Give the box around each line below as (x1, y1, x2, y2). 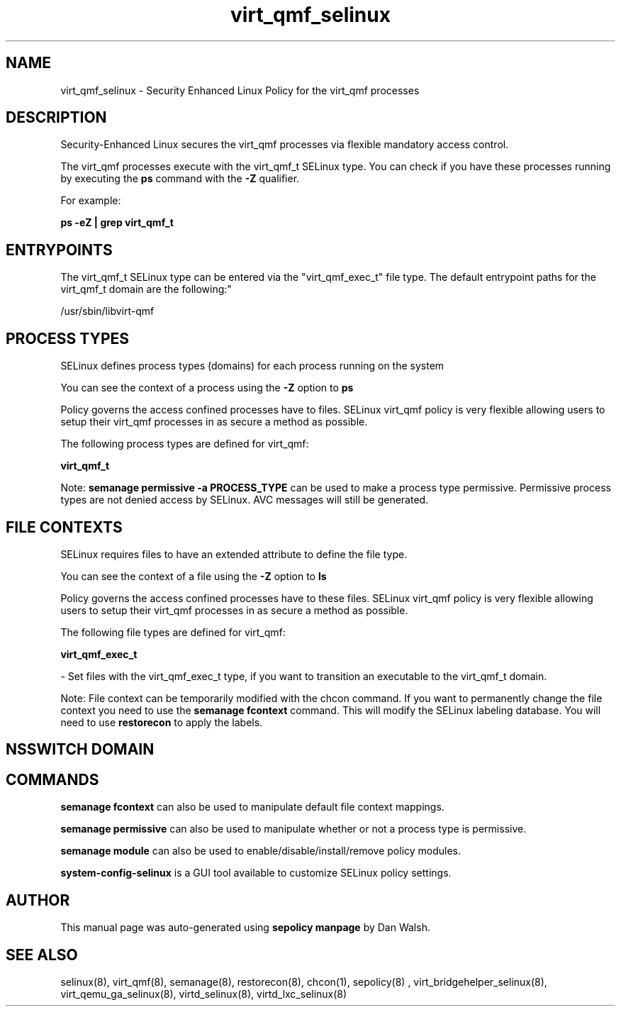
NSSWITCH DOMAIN (6, 740, 155, 759)
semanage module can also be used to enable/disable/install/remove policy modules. (60, 845, 461, 857)
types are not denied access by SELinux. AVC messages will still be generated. (60, 494, 429, 506)
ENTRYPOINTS (6, 240, 113, 259)
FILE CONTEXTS (6, 518, 123, 536)
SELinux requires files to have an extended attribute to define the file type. (60, 547, 408, 560)
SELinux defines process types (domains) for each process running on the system (60, 360, 444, 372)
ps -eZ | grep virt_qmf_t (60, 216, 174, 229)
